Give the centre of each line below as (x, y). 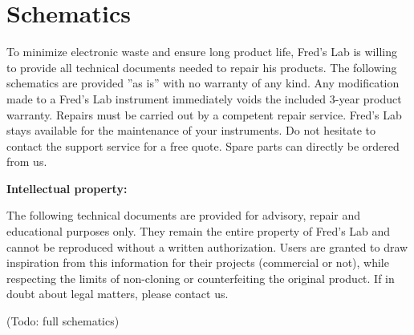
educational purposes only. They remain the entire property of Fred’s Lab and (199, 231)
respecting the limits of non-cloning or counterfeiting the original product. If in (201, 278)
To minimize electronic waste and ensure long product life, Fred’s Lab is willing (202, 52)
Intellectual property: (67, 188)
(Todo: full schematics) (63, 321)
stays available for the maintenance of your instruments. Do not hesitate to (191, 130)
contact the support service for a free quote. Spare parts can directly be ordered (203, 145)
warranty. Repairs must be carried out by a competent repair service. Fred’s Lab (204, 114)
